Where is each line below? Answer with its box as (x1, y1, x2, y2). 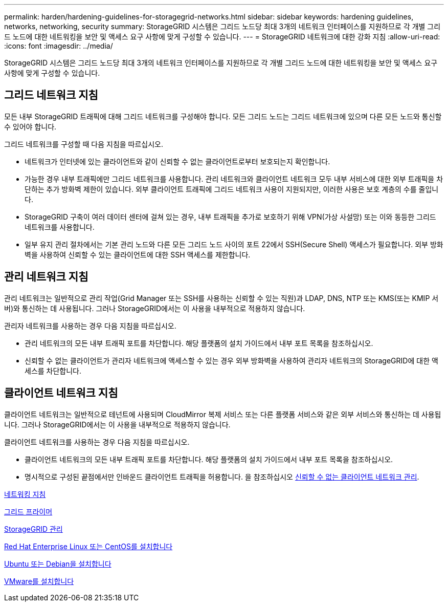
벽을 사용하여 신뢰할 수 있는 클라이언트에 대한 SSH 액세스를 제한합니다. (25, 250, 251, 259)
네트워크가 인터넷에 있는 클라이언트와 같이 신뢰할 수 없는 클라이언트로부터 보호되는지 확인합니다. (25, 157, 330, 166)
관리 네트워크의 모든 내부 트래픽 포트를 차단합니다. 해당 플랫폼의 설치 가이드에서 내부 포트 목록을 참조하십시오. (25, 338, 373, 348)
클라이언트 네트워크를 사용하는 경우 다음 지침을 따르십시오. (4, 437, 190, 446)
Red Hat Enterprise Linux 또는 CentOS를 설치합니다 (4, 542, 173, 551)
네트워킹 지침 (4, 489, 46, 499)
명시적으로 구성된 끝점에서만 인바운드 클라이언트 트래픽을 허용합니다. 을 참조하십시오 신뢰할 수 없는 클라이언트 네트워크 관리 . (25, 472, 419, 481)
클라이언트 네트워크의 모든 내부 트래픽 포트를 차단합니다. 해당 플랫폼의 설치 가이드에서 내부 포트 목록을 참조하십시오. (25, 454, 393, 464)
